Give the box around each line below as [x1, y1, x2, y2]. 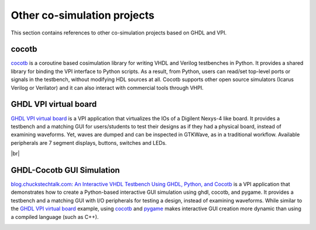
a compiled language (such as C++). [11, 213, 99, 220]
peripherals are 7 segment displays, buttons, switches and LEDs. [11, 139, 167, 146]
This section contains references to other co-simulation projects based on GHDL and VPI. [11, 29, 227, 36]
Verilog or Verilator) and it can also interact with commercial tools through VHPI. [11, 84, 204, 91]
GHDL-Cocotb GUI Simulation [11, 165, 120, 175]
